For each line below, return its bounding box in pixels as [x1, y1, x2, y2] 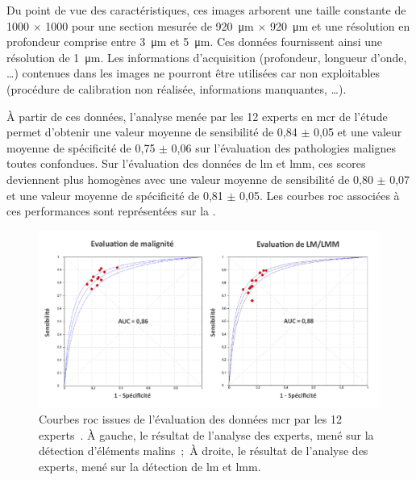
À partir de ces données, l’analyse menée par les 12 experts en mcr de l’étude [6, 107, 388, 124]
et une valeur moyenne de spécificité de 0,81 [6, 186, 223, 203]
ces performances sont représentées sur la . [6, 202, 216, 219]
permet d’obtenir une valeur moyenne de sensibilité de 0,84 [6, 123, 297, 140]
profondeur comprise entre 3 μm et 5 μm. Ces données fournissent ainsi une [6, 33, 382, 50]
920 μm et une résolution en [270, 17, 410, 34]
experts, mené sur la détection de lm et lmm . [39, 457, 261, 474]
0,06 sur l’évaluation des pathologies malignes [171, 139, 397, 156]
